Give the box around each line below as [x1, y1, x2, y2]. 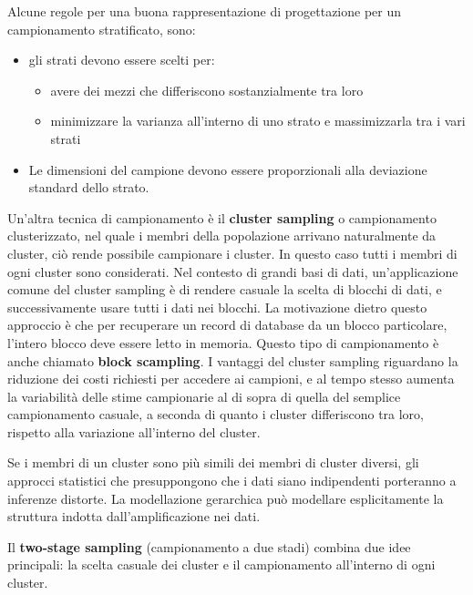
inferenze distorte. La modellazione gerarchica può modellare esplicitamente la [7, 488, 444, 508]
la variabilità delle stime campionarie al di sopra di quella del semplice [7, 386, 401, 405]
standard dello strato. [28, 178, 149, 197]
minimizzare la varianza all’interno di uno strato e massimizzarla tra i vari [50, 111, 466, 130]
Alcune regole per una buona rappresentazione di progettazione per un [7, 2, 402, 20]
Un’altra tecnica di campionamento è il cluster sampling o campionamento [7, 208, 437, 227]
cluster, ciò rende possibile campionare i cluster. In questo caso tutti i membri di [7, 243, 458, 262]
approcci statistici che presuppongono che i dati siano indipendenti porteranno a [7, 471, 457, 490]
